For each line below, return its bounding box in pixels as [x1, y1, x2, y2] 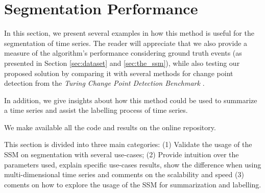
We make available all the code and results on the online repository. [4, 122, 216, 132]
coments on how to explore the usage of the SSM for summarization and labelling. [4, 179, 261, 189]
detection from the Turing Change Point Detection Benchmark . [4, 78, 205, 88]
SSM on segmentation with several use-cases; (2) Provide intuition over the [4, 149, 239, 160]
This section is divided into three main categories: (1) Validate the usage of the [4, 139, 252, 150]
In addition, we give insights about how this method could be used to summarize [4, 94, 257, 105]
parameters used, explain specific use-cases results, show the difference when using [4, 159, 261, 170]
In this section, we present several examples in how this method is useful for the [4, 28, 254, 38]
